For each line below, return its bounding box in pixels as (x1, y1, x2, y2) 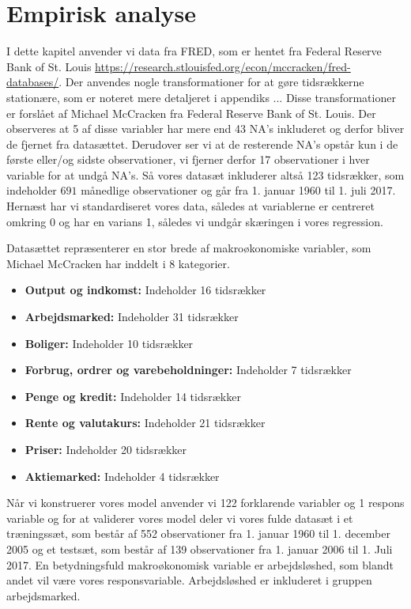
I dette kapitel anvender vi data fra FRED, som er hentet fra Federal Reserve (6, 43, 382, 59)
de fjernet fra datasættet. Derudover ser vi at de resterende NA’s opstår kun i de (6, 135, 398, 152)
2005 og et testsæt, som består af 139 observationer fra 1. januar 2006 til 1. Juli (6, 540, 393, 557)
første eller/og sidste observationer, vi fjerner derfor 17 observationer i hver (6, 151, 370, 168)
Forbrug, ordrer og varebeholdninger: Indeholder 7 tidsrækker (25, 361, 352, 378)
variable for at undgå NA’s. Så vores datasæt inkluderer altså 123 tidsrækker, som (6, 166, 405, 183)
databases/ (6, 74, 59, 90)
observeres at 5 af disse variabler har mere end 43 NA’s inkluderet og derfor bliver (6, 120, 405, 137)
